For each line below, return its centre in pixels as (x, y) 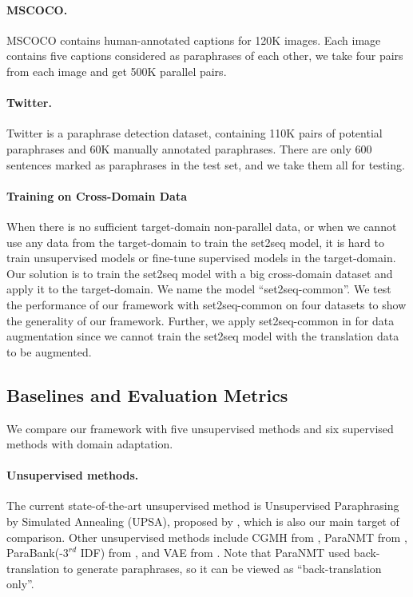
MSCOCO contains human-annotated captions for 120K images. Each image (194, 40)
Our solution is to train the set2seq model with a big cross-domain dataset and (200, 273)
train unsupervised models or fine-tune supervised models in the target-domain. (201, 258)
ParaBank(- (35, 553)
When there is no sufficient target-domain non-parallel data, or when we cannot (202, 226)
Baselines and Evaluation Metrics (147, 394)
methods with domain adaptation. (90, 444)
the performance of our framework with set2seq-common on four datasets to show (206, 304)
